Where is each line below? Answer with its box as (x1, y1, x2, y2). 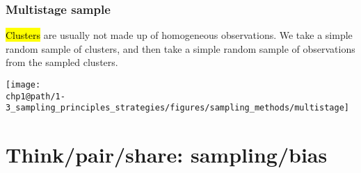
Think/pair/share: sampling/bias (6, 140, 328, 169)
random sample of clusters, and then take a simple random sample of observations (6, 41, 355, 56)
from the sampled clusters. (6, 55, 118, 69)
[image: (6, 80, 41, 90)
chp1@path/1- (6, 91, 65, 101)
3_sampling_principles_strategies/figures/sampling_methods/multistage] (6, 103, 349, 113)
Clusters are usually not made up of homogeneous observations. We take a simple (6, 28, 353, 42)
